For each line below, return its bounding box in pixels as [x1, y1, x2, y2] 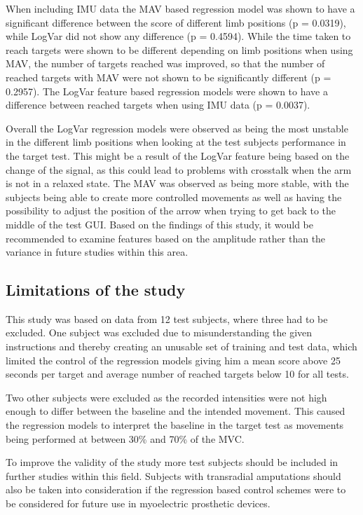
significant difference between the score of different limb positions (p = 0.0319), [6, 15, 346, 29]
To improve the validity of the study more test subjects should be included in [6, 455, 338, 469]
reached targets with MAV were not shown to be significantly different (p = [6, 69, 331, 84]
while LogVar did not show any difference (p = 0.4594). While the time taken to [6, 29, 351, 43]
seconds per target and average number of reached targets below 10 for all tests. [6, 366, 349, 381]
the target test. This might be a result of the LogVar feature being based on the [6, 148, 350, 163]
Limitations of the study [6, 279, 186, 301]
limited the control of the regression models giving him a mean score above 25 [6, 352, 341, 367]
